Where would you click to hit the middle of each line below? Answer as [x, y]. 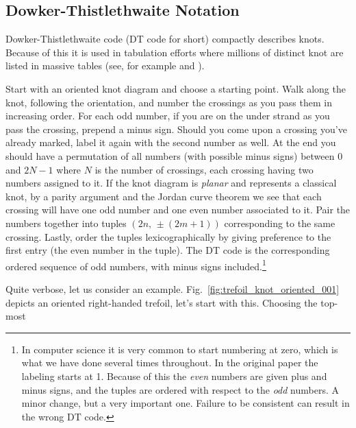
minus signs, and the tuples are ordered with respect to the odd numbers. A [180, 389]
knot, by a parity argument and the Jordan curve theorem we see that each [164, 196]
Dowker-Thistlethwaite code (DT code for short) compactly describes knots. [165, 39]
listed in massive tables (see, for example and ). [105, 66]
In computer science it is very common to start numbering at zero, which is [180, 349]
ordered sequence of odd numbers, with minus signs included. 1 [136, 265]
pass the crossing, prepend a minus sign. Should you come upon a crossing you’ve [176, 129]
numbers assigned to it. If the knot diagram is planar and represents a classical [171, 183]
